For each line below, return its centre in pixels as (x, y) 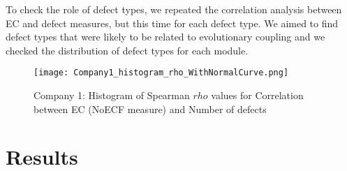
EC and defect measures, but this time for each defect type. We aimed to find (172, 23)
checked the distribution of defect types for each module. (127, 50)
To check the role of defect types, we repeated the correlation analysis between (174, 9)
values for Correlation (257, 95)
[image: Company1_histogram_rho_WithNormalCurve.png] (161, 73)
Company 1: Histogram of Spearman (112, 95)
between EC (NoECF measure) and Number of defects (150, 109)
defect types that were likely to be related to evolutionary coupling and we (165, 37)
